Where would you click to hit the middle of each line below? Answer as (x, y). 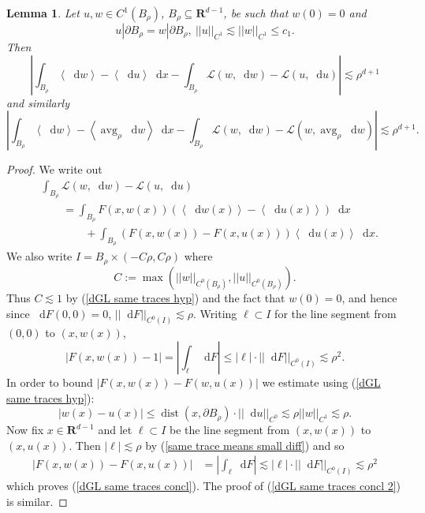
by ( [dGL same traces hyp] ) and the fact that (175, 297)
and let (115, 430)
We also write (39, 256)
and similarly (38, 102)
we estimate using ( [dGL (321, 382)
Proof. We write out (54, 169)
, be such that (256, 13)
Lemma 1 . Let (43, 13)
